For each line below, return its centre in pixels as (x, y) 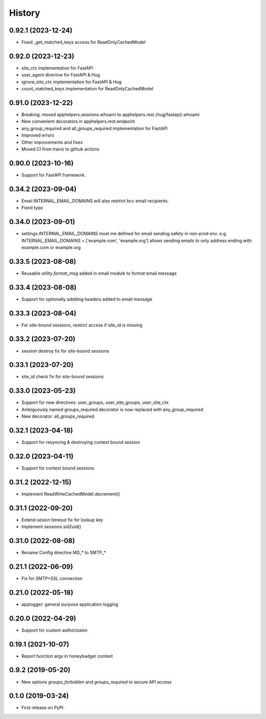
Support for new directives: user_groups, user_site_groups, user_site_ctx (95, 402)
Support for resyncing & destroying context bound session (81, 442)
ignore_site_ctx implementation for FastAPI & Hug (71, 82)
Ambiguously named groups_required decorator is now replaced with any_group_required (112, 409)
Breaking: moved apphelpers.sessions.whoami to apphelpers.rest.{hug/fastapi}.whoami (110, 115)
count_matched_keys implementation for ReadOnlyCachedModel (87, 89)
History (25, 13)
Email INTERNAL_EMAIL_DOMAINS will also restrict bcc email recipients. (95, 201)
